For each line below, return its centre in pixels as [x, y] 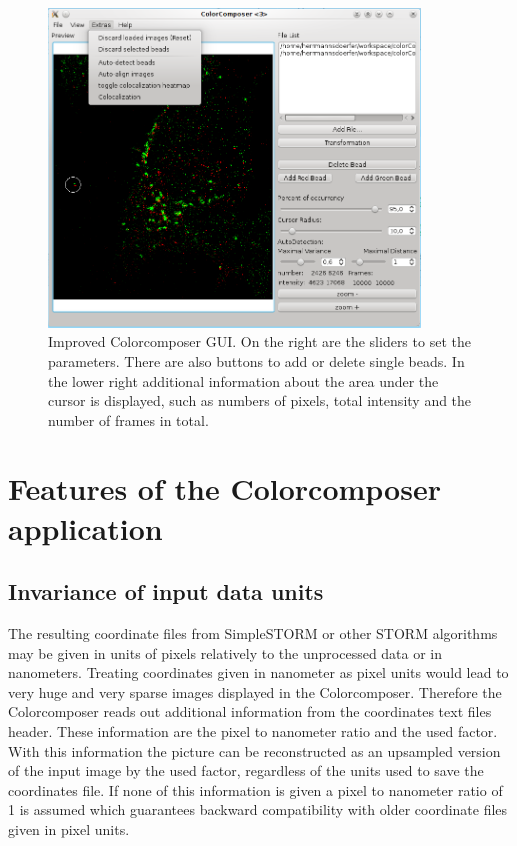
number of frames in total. [128, 419]
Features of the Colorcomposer [224, 488]
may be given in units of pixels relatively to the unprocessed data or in [225, 652]
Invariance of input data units [166, 591]
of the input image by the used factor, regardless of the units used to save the [246, 770]
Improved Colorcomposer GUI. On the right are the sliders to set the [259, 341]
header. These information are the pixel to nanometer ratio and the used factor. [253, 731]
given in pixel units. [69, 829]
